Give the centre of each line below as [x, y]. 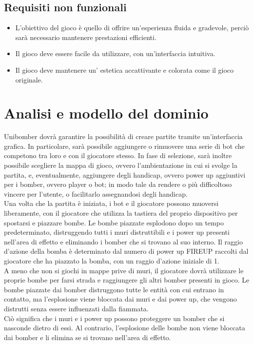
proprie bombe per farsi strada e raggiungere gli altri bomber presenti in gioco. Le [127, 280]
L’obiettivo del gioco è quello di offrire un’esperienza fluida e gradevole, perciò [132, 28]
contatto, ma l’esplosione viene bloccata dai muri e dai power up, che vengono [120, 299]
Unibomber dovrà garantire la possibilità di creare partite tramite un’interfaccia [123, 136]
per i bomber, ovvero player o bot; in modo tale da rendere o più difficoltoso [118, 184]
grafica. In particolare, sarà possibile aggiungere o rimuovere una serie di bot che [124, 146]
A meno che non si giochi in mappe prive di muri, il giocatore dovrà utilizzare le [124, 270]
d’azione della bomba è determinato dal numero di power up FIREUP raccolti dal [126, 251]
